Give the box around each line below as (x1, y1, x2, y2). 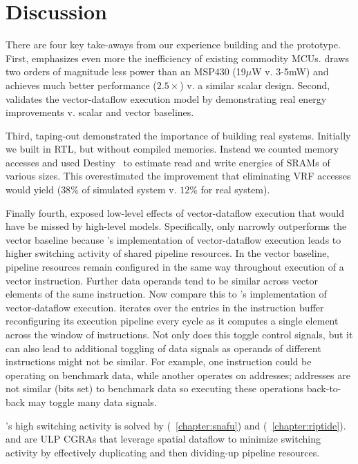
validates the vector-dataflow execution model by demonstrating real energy (6, 91, 327, 106)
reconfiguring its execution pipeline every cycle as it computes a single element (6, 313, 339, 328)
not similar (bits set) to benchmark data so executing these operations (6, 381, 304, 396)
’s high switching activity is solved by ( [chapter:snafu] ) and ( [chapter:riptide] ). (6, 418, 346, 432)
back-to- (306, 381, 341, 396)
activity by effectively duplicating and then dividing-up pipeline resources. (6, 445, 320, 459)
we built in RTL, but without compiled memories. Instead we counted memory (6, 142, 339, 156)
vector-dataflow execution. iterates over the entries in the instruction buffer (6, 300, 324, 314)
